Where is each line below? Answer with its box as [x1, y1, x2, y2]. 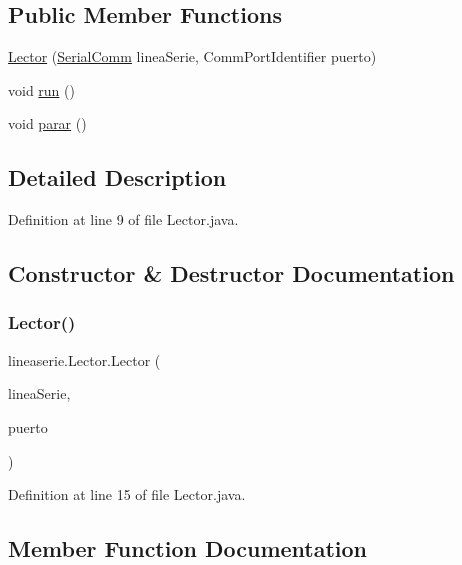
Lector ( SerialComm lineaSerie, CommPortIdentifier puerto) [8, 46, 377, 67]
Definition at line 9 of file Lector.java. [8, 209, 239, 230]
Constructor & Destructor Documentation [8, 258, 455, 289]
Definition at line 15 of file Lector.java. [8, 484, 246, 505]
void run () [8, 79, 75, 100]
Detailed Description [8, 162, 227, 193]
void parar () [8, 113, 87, 134]
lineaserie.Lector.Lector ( [8, 349, 161, 370]
